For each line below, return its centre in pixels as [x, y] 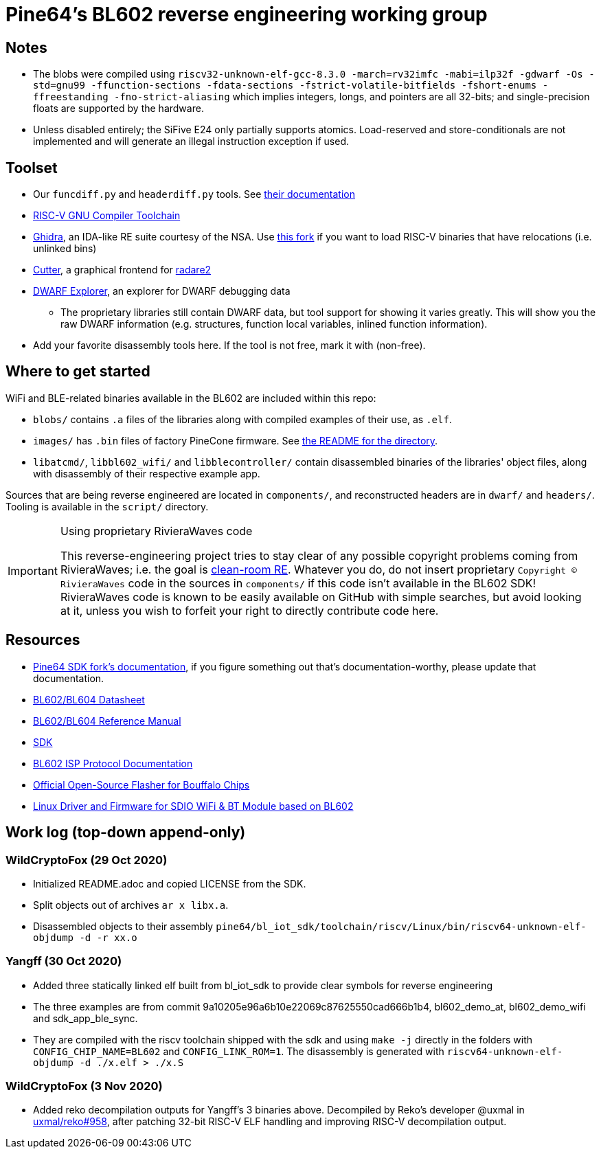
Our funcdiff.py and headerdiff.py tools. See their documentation [194, 194]
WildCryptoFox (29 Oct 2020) [87, 860]
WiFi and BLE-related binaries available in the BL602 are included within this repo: [191, 398]
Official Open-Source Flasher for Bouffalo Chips [141, 784]
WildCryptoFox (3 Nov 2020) [84, 1086]
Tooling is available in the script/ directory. [107, 506]
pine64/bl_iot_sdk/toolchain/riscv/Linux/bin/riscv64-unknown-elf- [401, 926]
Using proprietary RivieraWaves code [156, 531]
